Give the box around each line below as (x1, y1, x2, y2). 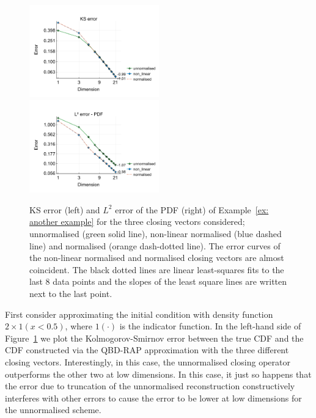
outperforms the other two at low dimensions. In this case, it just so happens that (5, 367, 312, 380)
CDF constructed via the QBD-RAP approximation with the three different (5, 343, 289, 356)
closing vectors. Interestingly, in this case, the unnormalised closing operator (5, 355, 291, 368)
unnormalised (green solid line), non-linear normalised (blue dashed (29, 227, 282, 240)
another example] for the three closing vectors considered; (29, 215, 245, 228)
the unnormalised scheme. (5, 403, 101, 416)
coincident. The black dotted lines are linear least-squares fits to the (29, 263, 284, 276)
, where (65, 320, 92, 332)
